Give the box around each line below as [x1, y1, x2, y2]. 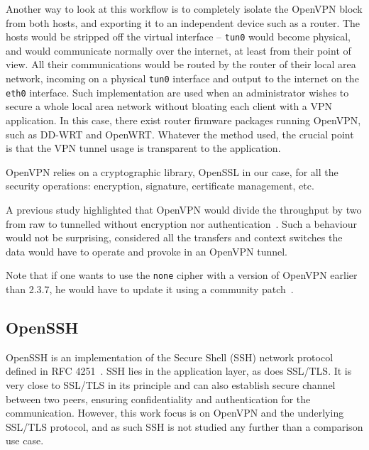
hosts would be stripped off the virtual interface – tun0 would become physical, [6, 29, 351, 44]
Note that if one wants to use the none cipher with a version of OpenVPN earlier [6, 268, 358, 282]
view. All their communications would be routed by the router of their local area [6, 57, 356, 72]
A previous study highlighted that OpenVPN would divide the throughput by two [6, 202, 362, 216]
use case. [6, 433, 44, 448]
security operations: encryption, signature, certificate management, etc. [6, 178, 314, 193]
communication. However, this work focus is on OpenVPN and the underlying [6, 405, 344, 420]
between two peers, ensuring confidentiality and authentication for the [6, 391, 311, 406]
